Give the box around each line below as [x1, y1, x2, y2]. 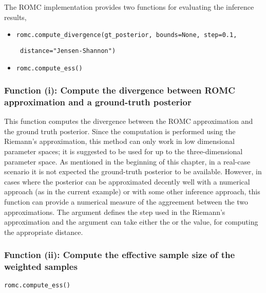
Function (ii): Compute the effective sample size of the [4, 248, 235, 261]
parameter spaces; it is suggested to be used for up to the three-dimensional [4, 146, 243, 157]
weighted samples [4, 260, 78, 273]
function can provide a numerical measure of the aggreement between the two [4, 196, 249, 207]
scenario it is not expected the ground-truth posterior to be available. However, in [4, 166, 262, 177]
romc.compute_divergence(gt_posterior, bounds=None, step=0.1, [16, 31, 237, 39]
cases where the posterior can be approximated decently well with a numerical [4, 176, 250, 187]
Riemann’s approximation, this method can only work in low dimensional [4, 136, 235, 146]
